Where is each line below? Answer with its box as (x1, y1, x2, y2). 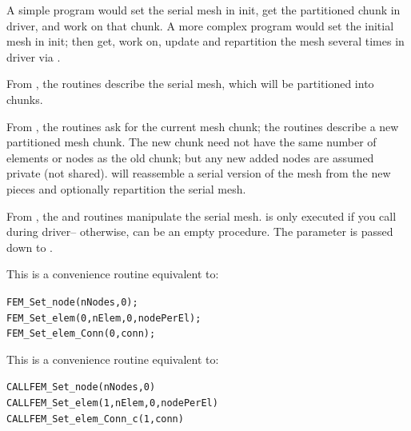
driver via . (6, 48, 61, 65)
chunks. (6, 90, 43, 107)
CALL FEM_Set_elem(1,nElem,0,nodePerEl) (6, 397, 218, 409)
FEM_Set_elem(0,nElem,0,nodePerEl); (6, 312, 202, 324)
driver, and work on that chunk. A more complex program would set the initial (6, 17, 394, 34)
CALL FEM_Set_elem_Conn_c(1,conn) (6, 413, 184, 425)
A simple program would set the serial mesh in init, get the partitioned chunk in (6, 2, 401, 18)
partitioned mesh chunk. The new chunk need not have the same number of (6, 134, 377, 150)
